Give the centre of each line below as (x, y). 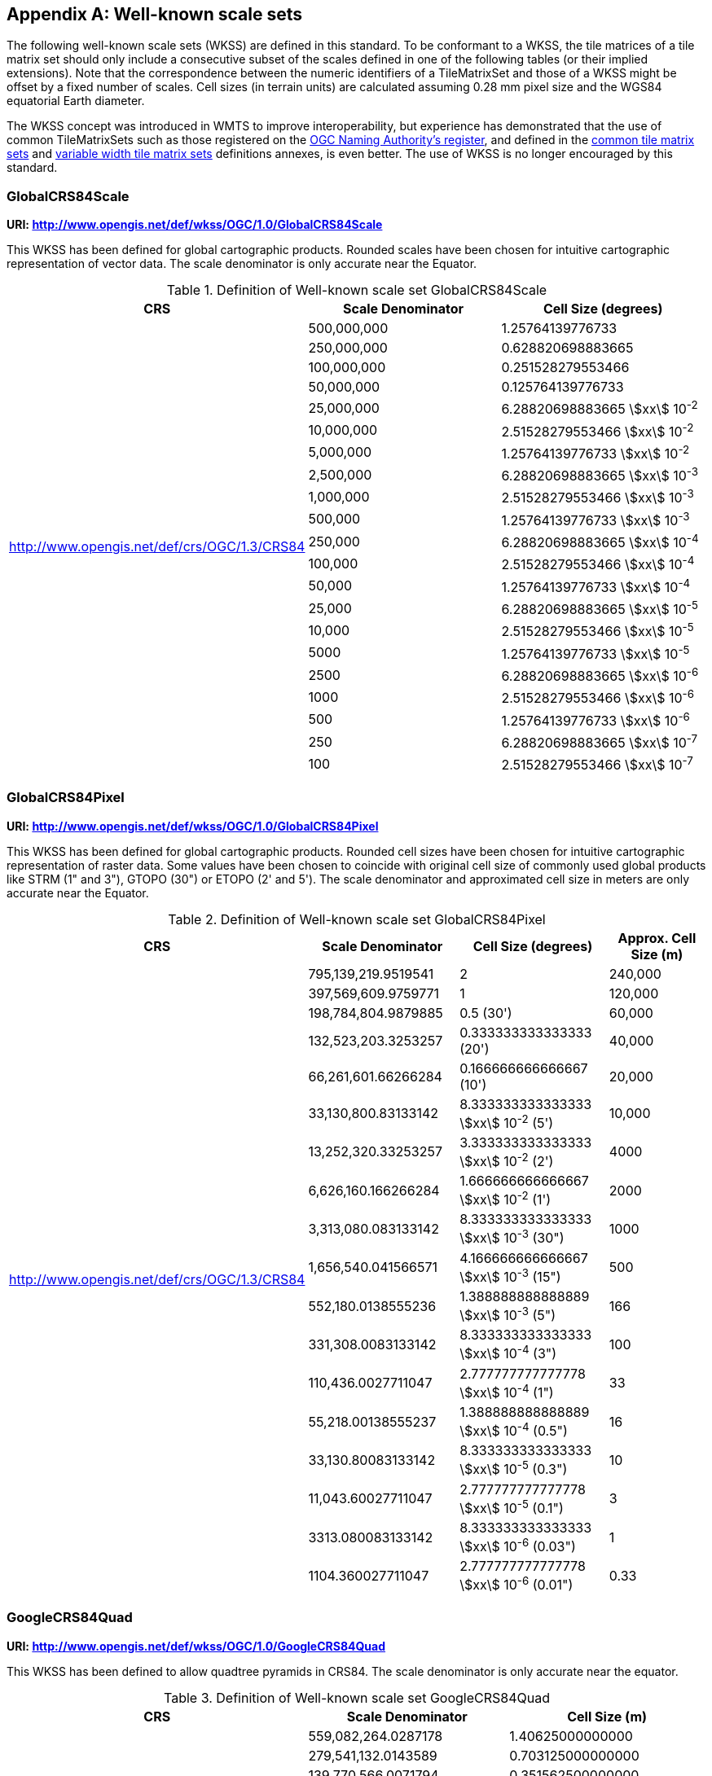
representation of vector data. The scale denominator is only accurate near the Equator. (242, 264)
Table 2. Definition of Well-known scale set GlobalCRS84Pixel (357, 919)
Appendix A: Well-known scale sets (154, 14)
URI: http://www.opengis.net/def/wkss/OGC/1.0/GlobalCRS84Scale (195, 225)
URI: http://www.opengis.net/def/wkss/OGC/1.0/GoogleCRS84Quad (196, 1646)
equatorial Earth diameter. (76, 101)
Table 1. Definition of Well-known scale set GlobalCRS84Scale (357, 290)
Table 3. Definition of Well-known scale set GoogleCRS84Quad (357, 1697)
